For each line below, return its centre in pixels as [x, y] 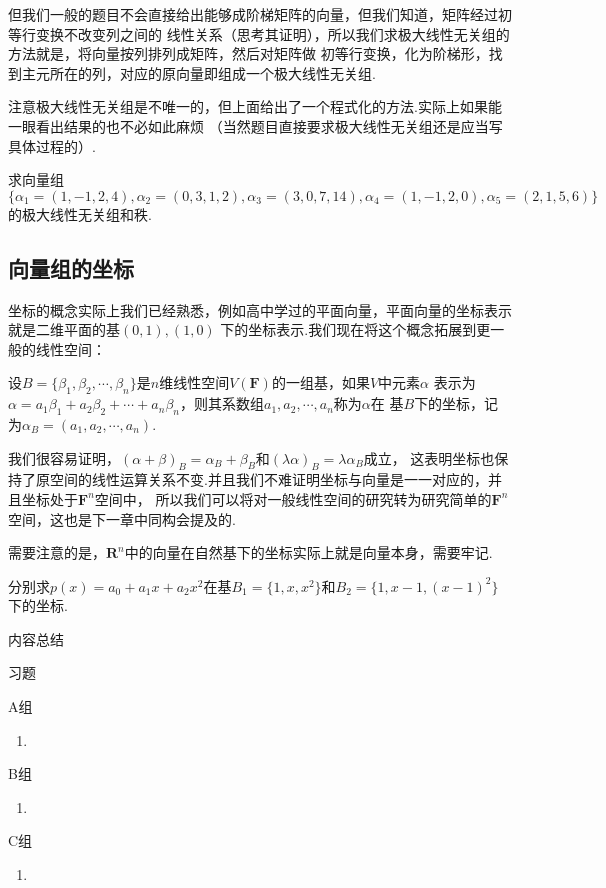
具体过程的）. [52, 145]
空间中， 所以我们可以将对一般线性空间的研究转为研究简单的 [293, 498]
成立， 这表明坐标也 [429, 457]
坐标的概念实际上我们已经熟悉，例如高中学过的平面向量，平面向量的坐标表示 [260, 309]
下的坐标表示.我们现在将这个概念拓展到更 [355, 329]
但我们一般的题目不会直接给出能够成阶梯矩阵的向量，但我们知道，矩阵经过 [253, 14]
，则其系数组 [222, 403]
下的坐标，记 [456, 403]
